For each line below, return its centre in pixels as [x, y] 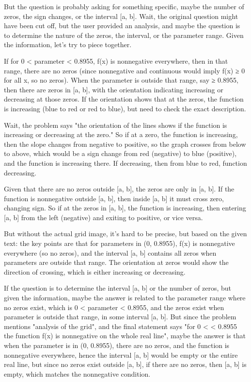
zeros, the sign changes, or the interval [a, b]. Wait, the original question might [121, 16]
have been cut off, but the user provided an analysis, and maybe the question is [122, 26]
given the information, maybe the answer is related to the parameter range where [125, 298]
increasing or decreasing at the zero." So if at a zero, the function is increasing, [121, 134]
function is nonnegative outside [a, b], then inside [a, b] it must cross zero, [114, 198]
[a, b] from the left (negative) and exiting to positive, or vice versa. [103, 217]
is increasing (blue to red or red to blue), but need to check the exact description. [125, 108]
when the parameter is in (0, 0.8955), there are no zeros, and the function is [117, 345]
